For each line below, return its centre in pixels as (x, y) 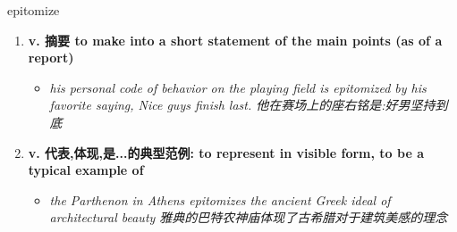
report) (51, 58)
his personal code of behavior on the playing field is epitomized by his (238, 87)
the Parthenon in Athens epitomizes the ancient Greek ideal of (220, 199)
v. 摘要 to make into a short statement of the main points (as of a (235, 40)
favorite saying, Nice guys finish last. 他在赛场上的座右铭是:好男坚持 (242, 105)
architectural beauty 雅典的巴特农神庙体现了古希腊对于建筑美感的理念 (249, 217)
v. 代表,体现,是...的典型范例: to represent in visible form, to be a (226, 152)
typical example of (86, 170)
